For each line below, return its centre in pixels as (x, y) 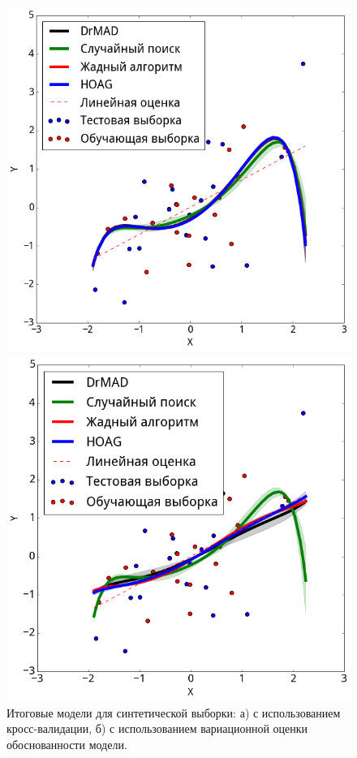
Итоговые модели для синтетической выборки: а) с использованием (174, 712)
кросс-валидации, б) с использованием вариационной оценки (157, 728)
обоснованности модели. (67, 744)
